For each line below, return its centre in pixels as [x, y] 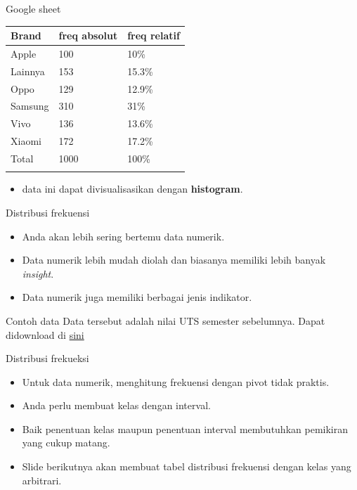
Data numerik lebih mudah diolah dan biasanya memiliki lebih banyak [174, 260]
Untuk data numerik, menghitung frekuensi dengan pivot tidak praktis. [176, 381]
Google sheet [33, 8]
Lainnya [28, 71]
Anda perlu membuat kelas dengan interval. [116, 405]
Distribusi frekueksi [47, 358]
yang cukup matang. [66, 443]
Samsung [30, 106]
